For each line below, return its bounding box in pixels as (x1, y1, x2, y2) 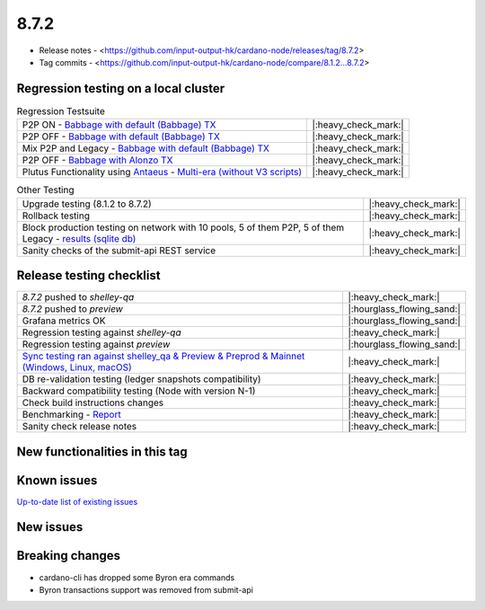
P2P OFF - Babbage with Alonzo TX (22, 154, 173, 166)
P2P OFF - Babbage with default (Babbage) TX (22, 130, 220, 143)
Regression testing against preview (22, 338, 171, 350)
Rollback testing (22, 209, 90, 222)
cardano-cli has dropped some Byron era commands (39, 571, 235, 583)
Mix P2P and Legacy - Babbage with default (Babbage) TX (22, 142, 269, 155)
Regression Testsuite (16, 105, 105, 118)
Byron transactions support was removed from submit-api (39, 584, 253, 595)
